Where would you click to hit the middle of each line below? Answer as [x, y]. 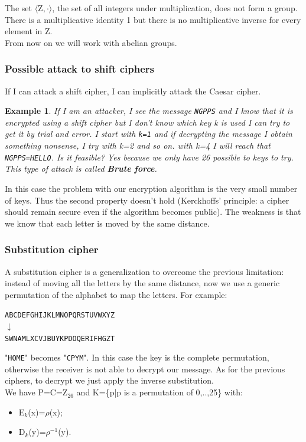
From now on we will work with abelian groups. [91, 42]
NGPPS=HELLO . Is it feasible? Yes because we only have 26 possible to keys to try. [149, 157]
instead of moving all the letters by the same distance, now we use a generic [142, 283]
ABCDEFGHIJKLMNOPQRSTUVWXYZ [60, 315]
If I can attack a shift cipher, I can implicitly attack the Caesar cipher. [133, 91]
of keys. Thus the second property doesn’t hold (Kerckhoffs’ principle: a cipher [147, 200]
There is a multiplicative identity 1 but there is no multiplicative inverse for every [153, 19]
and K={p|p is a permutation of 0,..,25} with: [159, 392]
